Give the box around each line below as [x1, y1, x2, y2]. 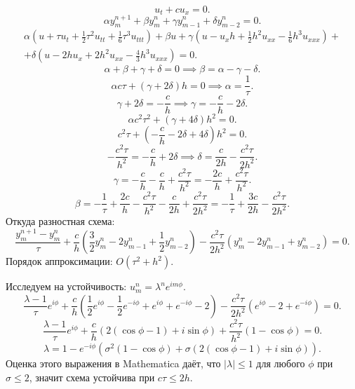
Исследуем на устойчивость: [6, 279, 127, 294]
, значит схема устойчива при [29, 369, 155, 384]
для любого [256, 356, 305, 370]
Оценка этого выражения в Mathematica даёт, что [6, 356, 221, 370]
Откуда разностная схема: [6, 214, 115, 228]
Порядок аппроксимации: [6, 254, 113, 268]
